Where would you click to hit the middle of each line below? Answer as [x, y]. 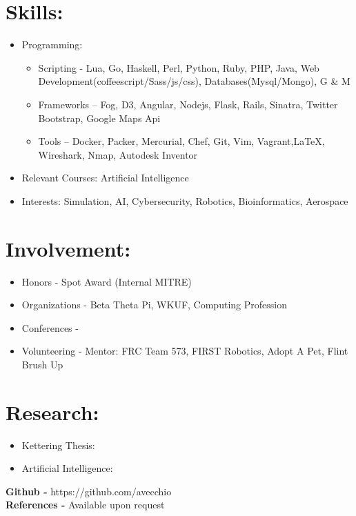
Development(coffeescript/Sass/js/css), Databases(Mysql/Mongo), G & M [194, 81]
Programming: [52, 44]
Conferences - [50, 327]
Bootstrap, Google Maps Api [99, 118]
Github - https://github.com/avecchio [89, 491]
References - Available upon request [85, 505]
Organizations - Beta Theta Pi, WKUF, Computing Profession [154, 305]
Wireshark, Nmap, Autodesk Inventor [118, 154]
